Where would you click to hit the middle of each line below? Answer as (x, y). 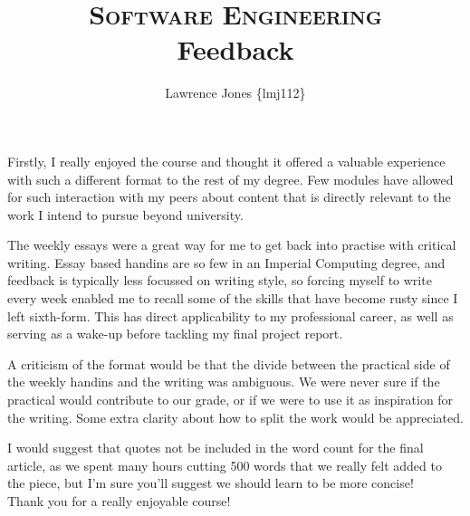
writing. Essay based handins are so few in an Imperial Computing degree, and (226, 262)
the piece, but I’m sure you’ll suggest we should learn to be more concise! (211, 483)
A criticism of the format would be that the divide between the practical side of (229, 363)
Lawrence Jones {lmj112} (235, 93)
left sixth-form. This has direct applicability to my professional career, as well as (230, 315)
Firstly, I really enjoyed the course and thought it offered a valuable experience (226, 161)
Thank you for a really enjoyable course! (119, 501)
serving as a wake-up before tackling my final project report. (175, 334)
